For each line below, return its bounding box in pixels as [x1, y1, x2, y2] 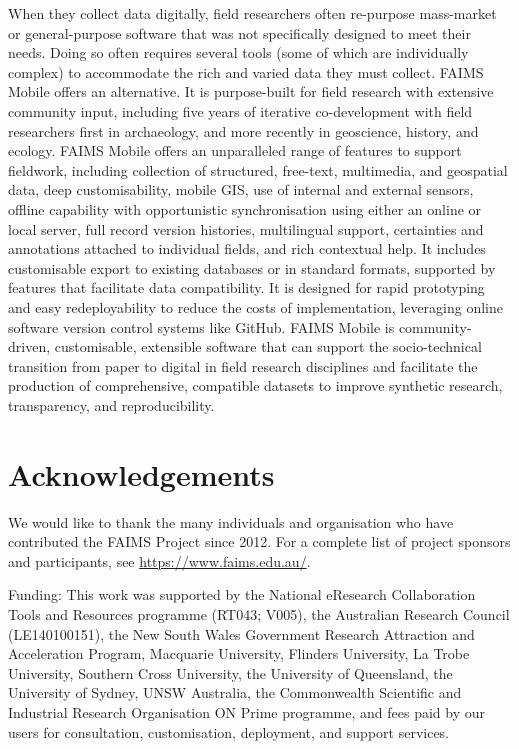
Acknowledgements [8, 453, 275, 494]
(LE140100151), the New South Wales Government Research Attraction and [8, 623, 475, 644]
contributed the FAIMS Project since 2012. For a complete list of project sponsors [8, 531, 511, 552]
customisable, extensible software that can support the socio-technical [54, 336, 482, 357]
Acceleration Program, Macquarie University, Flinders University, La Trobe [8, 643, 470, 664]
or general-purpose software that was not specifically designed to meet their [8, 22, 471, 43]
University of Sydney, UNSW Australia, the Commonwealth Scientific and [8, 682, 462, 703]
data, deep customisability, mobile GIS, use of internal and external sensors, [8, 179, 474, 200]
